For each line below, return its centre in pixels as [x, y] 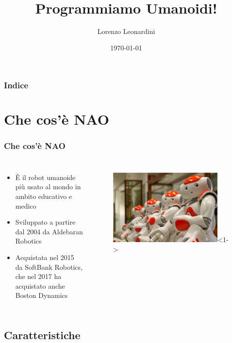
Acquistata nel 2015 [45, 257]
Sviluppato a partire [45, 222]
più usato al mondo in [48, 187]
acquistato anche [40, 286]
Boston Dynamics [41, 295]
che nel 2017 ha [38, 276]
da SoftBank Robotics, [49, 267]
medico [26, 205]
